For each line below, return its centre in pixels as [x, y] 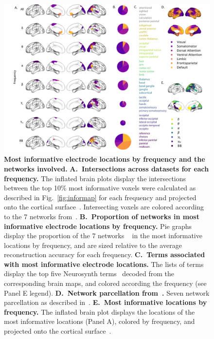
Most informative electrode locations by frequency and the [105, 159]
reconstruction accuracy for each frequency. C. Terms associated [105, 254]
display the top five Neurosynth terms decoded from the [89, 273]
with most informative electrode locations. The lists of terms [104, 264]
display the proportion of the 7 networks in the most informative [103, 235]
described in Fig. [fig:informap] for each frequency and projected [100, 197]
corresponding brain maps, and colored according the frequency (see [105, 283]
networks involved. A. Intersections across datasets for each [107, 168]
